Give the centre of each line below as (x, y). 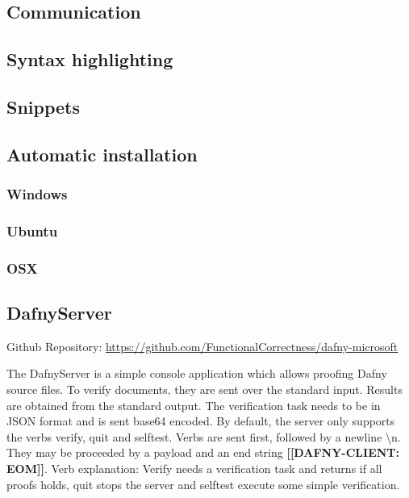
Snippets (44, 106)
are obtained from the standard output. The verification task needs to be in (194, 405)
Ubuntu (32, 230)
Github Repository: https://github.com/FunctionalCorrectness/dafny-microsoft (202, 346)
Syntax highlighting (90, 59)
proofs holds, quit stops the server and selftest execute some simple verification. (203, 484)
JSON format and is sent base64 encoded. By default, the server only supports (201, 421)
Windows (37, 194)
